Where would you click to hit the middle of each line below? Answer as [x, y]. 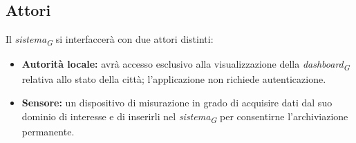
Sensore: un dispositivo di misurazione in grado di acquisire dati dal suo [177, 103]
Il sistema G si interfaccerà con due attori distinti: [110, 40]
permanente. [48, 131]
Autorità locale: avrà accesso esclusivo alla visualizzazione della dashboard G [186, 65]
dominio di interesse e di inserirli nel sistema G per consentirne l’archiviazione [185, 117]
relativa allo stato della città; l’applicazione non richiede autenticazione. [174, 79]
